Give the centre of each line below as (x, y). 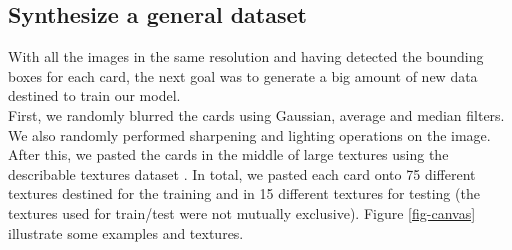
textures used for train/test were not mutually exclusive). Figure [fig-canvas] (242, 212)
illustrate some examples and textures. (126, 232)
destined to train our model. (94, 95)
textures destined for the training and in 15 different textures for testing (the (244, 193)
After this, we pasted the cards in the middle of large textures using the (228, 154)
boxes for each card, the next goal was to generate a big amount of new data (243, 75)
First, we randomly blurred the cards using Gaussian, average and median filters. (256, 114)
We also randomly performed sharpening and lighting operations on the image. (249, 134)
